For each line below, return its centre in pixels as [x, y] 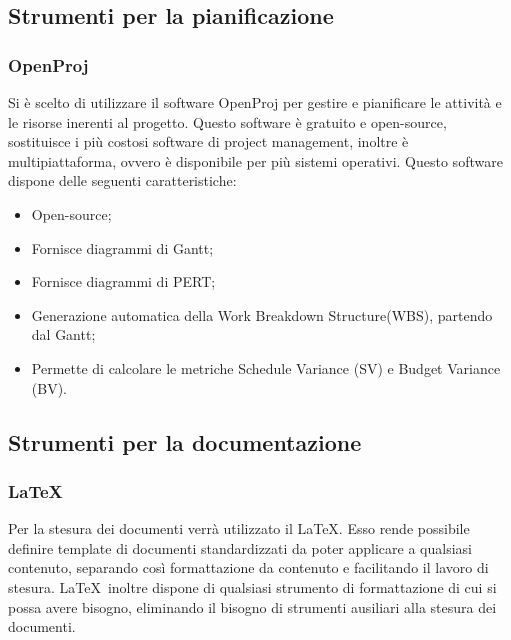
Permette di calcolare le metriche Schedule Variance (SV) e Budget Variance [266, 367]
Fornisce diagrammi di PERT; [123, 281]
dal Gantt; [63, 334]
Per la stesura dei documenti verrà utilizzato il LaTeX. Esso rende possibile [239, 528]
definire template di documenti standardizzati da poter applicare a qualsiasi [240, 547]
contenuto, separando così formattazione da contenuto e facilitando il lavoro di [248, 567]
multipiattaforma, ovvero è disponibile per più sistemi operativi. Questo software [255, 160]
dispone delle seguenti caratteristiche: [122, 180]
